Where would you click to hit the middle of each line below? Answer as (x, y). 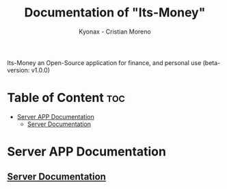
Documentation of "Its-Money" (115, 13)
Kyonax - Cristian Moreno (115, 32)
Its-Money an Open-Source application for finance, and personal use (104, 62)
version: (18, 70)
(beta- (212, 62)
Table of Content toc (66, 98)
